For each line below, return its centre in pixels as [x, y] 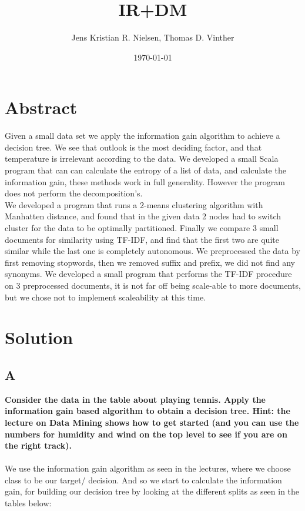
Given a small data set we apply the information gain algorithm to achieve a [143, 136]
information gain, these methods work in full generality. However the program [145, 181]
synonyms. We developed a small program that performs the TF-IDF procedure [148, 274]
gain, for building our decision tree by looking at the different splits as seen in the [152, 491]
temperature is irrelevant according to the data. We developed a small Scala [142, 158]
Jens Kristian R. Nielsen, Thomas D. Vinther [153, 37]
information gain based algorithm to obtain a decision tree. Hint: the [148, 411]
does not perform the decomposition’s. [74, 193]
